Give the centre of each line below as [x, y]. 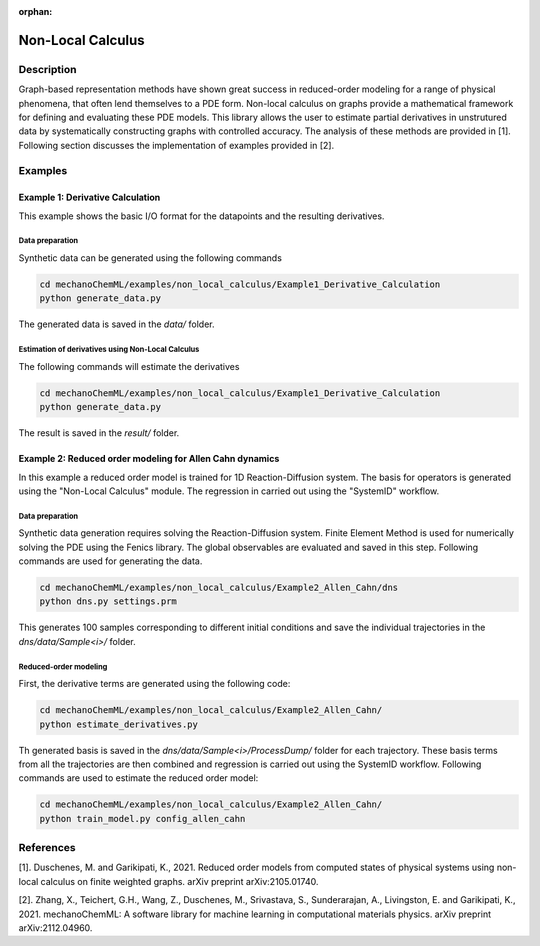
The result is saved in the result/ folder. [99, 433]
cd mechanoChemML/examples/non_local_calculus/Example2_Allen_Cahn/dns [219, 588]
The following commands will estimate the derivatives [129, 366]
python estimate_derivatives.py [119, 724]
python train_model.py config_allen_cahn [142, 818]
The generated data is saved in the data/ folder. [116, 324]
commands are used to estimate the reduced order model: [138, 778]
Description [47, 69]
